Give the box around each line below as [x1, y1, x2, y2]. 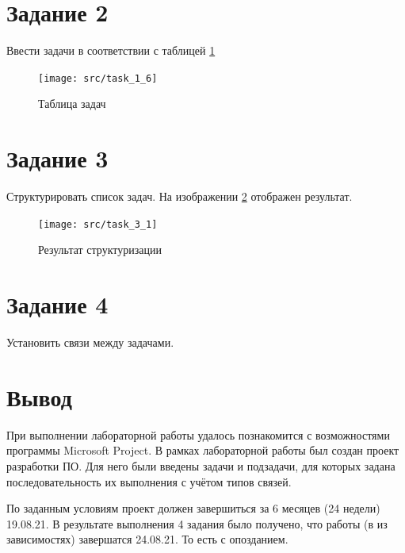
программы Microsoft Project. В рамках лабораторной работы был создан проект [6, 442, 399, 459]
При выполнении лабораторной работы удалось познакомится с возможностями [6, 426, 390, 443]
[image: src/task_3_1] [38, 218, 158, 230]
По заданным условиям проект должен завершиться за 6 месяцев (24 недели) [6, 500, 380, 517]
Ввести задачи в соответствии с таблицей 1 [6, 42, 216, 59]
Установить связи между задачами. [6, 334, 174, 351]
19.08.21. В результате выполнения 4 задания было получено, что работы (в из [6, 515, 388, 532]
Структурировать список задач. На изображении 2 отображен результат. [6, 188, 353, 205]
